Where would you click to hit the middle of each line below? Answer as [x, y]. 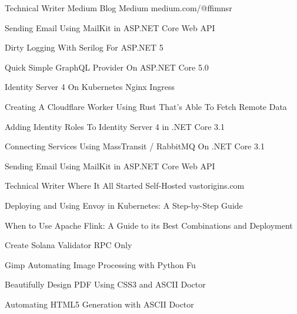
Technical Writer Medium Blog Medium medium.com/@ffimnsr [119, 8]
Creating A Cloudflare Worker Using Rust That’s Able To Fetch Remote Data [146, 106]
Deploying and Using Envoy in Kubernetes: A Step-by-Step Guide [124, 205]
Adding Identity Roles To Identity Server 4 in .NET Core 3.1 [115, 126]
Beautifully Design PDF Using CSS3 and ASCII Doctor [105, 284]
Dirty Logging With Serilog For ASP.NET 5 [84, 47]
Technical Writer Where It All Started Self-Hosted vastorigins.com [125, 186]
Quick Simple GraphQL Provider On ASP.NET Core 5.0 [107, 67]
